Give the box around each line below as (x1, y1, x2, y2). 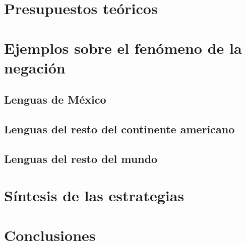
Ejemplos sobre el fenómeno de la (4, 37, 242, 58)
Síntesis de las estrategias (4, 185, 184, 206)
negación (4, 57, 66, 77)
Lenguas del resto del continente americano (4, 121, 235, 137)
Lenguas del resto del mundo (4, 150, 158, 166)
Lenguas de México (4, 92, 106, 107)
